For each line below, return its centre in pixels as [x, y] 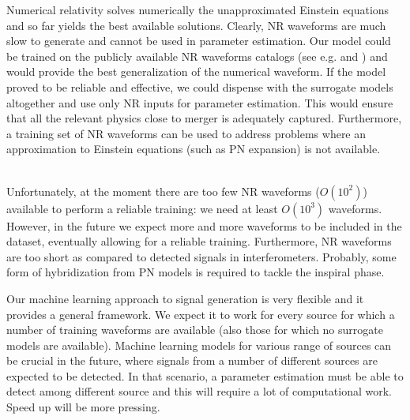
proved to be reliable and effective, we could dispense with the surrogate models [200, 86]
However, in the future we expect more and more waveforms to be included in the [204, 225]
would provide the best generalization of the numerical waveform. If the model [196, 71]
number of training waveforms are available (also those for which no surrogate [195, 330]
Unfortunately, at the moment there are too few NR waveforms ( [163, 191]
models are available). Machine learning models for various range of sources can [199, 345]
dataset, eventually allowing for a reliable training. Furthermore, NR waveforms [199, 241]
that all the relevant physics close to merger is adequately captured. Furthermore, [204, 118]
